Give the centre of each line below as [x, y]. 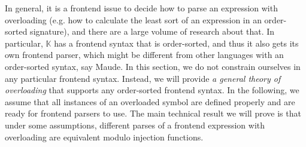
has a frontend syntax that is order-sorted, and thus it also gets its [176, 43]
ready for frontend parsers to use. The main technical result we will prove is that [153, 113]
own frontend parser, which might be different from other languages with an [144, 55]
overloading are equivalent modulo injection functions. [104, 137]
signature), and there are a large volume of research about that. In [152, 31]
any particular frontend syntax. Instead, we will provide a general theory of [143, 78]
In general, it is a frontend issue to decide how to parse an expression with [141, 8]
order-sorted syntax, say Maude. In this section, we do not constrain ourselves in [153, 66]
